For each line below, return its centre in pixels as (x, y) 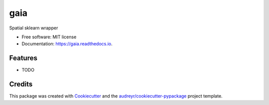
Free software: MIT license (49, 37)
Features (23, 58)
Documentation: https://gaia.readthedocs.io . (67, 44)
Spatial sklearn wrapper (34, 28)
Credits (21, 84)
